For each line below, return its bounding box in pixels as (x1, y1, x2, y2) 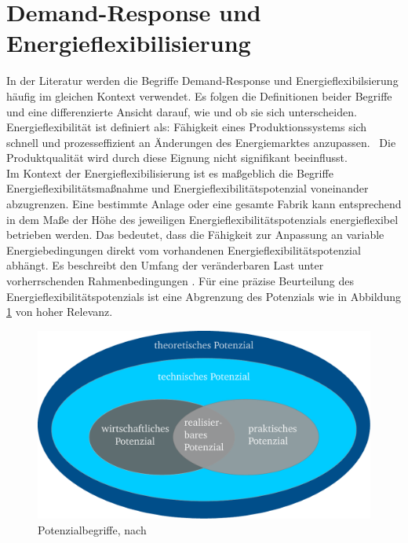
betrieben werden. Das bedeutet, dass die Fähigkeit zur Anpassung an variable (6, 226, 384, 243)
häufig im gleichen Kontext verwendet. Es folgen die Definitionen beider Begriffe (6, 87, 392, 104)
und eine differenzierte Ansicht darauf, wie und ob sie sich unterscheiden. (6, 103, 357, 119)
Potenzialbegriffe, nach (38, 521, 147, 537)
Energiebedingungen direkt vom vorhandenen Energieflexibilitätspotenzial (6, 241, 361, 258)
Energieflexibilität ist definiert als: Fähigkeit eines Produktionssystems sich (6, 119, 367, 135)
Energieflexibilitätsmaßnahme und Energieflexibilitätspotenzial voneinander (6, 180, 369, 196)
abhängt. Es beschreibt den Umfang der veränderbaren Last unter (6, 257, 324, 273)
